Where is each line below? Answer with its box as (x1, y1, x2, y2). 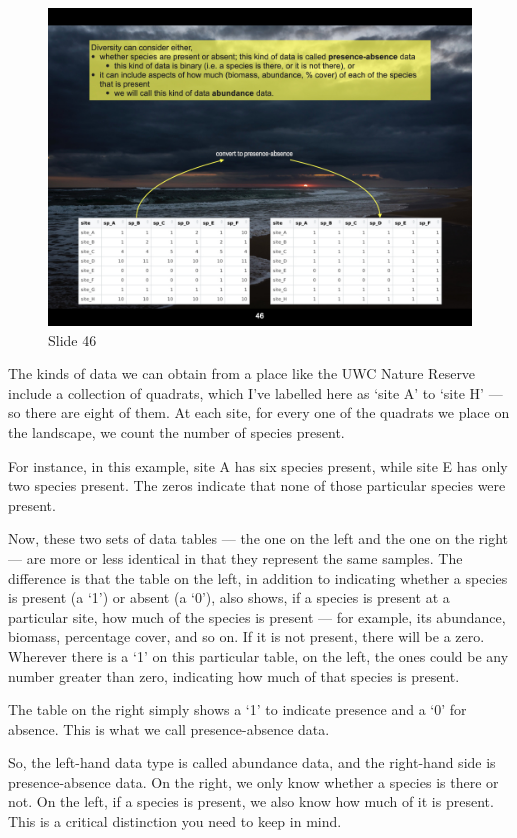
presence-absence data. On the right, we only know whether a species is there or (8, 771, 499, 792)
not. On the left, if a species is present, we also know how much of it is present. (8, 791, 494, 812)
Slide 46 (48, 329, 97, 350)
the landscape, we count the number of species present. (8, 421, 345, 442)
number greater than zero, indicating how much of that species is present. (8, 665, 460, 686)
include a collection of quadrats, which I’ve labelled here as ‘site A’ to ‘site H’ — (8, 382, 503, 403)
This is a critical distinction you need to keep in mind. (8, 811, 342, 832)
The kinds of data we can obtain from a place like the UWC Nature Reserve (8, 363, 476, 384)
